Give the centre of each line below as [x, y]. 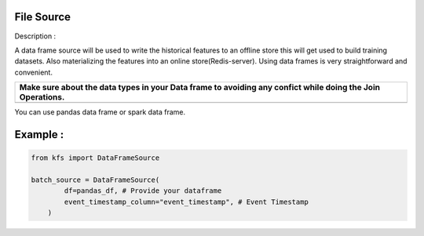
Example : [39, 134]
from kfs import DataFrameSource [95, 158]
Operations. [42, 97]
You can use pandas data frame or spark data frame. [100, 112]
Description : [35, 36]
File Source [42, 17]
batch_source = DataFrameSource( [95, 180]
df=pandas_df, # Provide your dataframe [143, 191]
